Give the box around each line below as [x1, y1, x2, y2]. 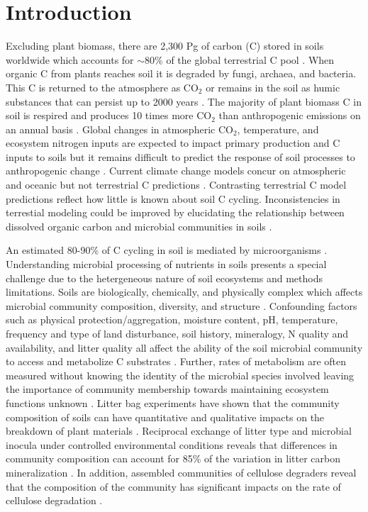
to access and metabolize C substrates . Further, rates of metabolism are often [6, 354, 346, 369]
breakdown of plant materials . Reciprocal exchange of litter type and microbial [6, 423, 352, 438]
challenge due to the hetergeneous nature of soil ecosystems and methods [6, 270, 323, 285]
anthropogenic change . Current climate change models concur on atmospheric [6, 163, 346, 178]
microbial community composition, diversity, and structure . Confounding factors [6, 298, 357, 313]
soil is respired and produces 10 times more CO [6, 108, 212, 123]
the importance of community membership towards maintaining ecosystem [6, 382, 329, 396]
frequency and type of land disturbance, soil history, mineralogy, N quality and [6, 326, 349, 340]
